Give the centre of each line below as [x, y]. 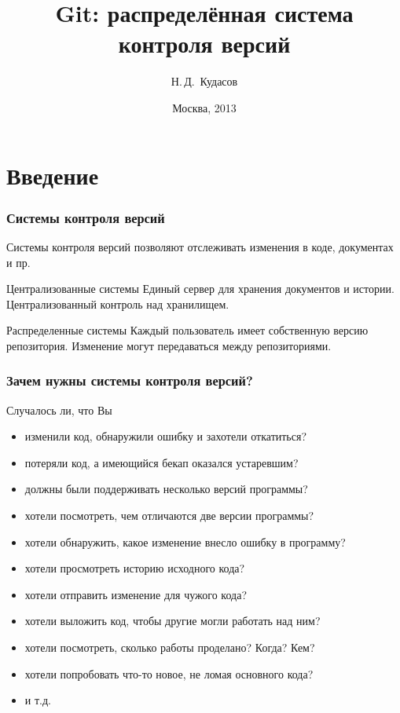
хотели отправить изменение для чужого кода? [136, 594]
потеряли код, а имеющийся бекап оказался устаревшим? [161, 462]
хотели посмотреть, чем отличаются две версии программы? [169, 516]
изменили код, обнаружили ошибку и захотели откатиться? [166, 436]
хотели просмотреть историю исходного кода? [135, 568]
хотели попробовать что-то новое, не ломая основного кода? [169, 673]
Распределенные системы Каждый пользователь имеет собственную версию [187, 330]
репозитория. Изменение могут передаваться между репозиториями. [169, 345]
